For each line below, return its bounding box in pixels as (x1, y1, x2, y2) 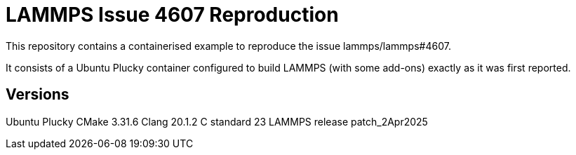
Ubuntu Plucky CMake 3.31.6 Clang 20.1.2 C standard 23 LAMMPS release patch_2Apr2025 (6, 115, 428, 128)
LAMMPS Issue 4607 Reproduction (6, 3, 339, 27)
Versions (6, 86, 69, 104)
